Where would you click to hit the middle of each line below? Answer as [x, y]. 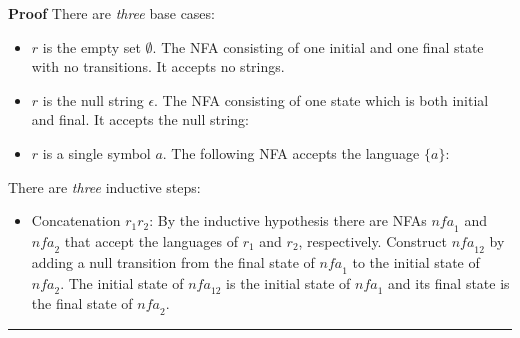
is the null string [93, 99]
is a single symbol [96, 152]
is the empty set [91, 46]
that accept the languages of [151, 240]
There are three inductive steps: [104, 186]
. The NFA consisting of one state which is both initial [321, 99]
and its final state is [449, 282]
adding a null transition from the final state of [173, 261]
